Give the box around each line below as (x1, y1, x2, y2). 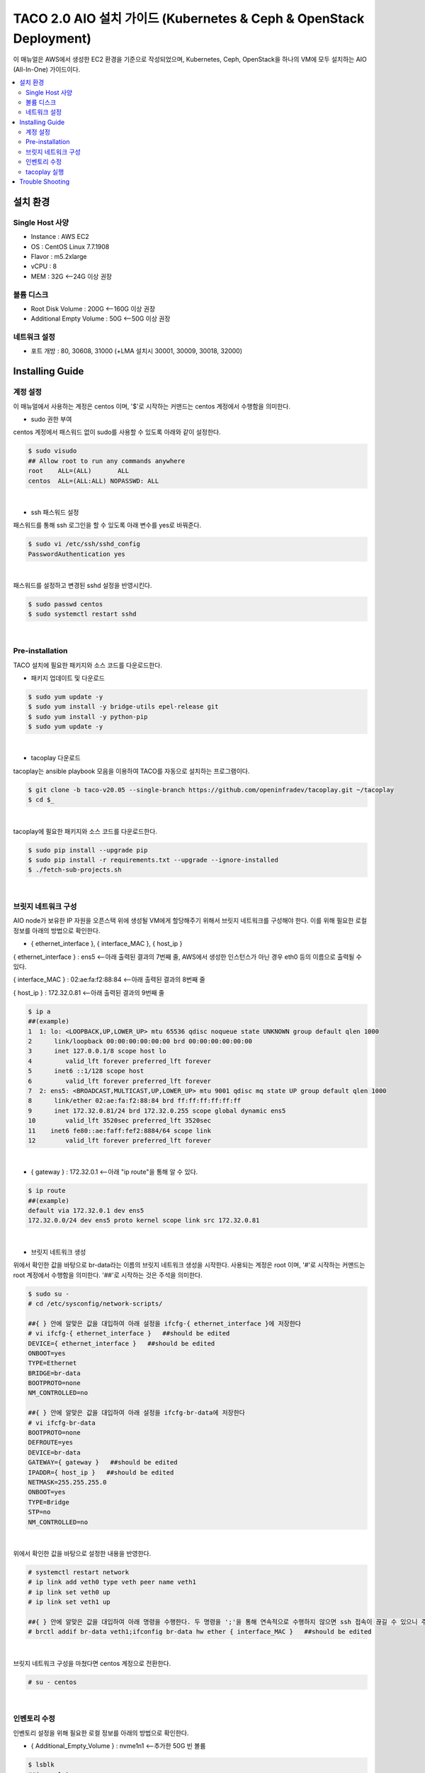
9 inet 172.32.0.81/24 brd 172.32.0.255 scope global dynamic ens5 (28, 1106, 286, 1115)
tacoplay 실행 (25, 167, 64, 176)
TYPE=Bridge (28, 1498, 70, 1506)
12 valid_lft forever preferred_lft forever (28, 1136, 212, 1145)
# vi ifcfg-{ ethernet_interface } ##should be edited (28, 1330, 230, 1338)
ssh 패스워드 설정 (30, 508, 79, 516)
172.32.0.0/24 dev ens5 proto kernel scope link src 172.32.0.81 (28, 1216, 260, 1225)
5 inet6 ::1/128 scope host (28, 1067, 144, 1075)
